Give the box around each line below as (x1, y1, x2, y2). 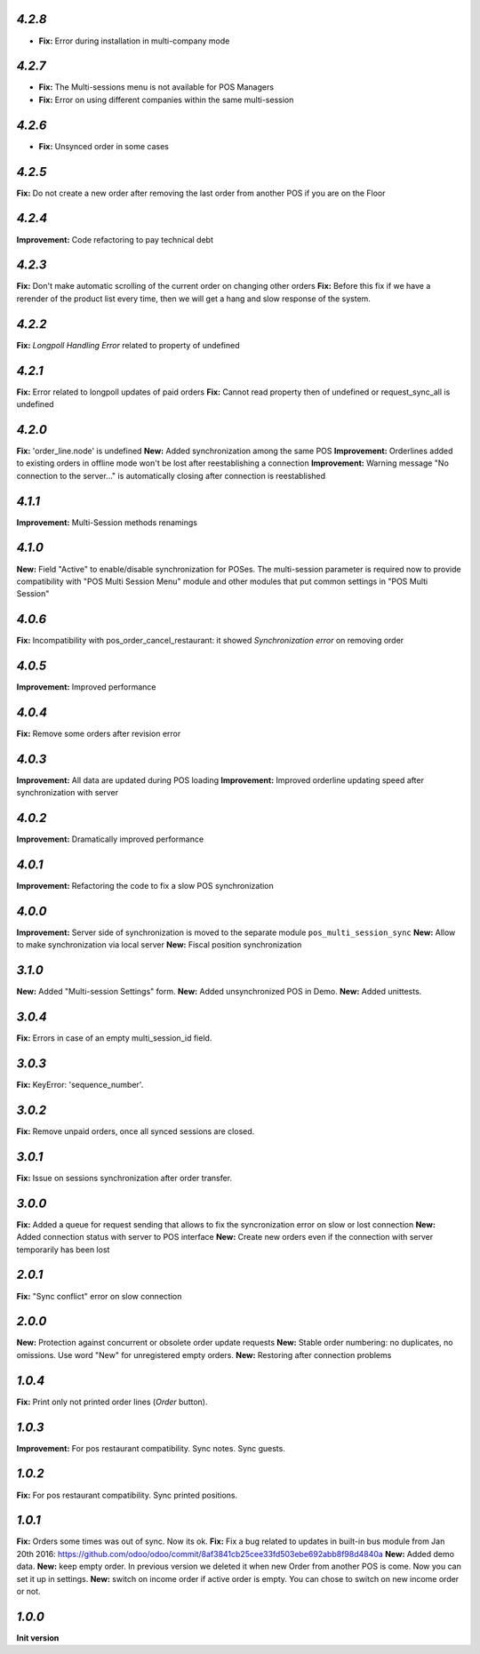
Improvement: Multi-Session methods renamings (16, 516, 197, 528)
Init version (16, 1632, 60, 1643)
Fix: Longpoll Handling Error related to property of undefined (16, 340, 240, 350)
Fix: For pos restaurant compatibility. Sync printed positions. (16, 1490, 238, 1500)
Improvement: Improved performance (16, 682, 156, 692)
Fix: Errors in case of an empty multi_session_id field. (16, 1033, 212, 1043)
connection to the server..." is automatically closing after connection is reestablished (16, 470, 326, 481)
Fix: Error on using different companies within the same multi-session (38, 94, 294, 105)
